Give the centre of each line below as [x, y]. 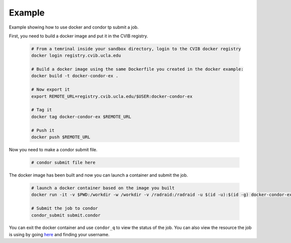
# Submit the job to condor [65, 208]
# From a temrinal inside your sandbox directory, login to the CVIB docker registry [136, 49]
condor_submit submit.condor [66, 215]
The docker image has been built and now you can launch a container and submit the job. [98, 175]
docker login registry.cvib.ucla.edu [76, 56]
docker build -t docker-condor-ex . [75, 76]
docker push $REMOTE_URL [61, 137]
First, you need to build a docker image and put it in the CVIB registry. [78, 36]
